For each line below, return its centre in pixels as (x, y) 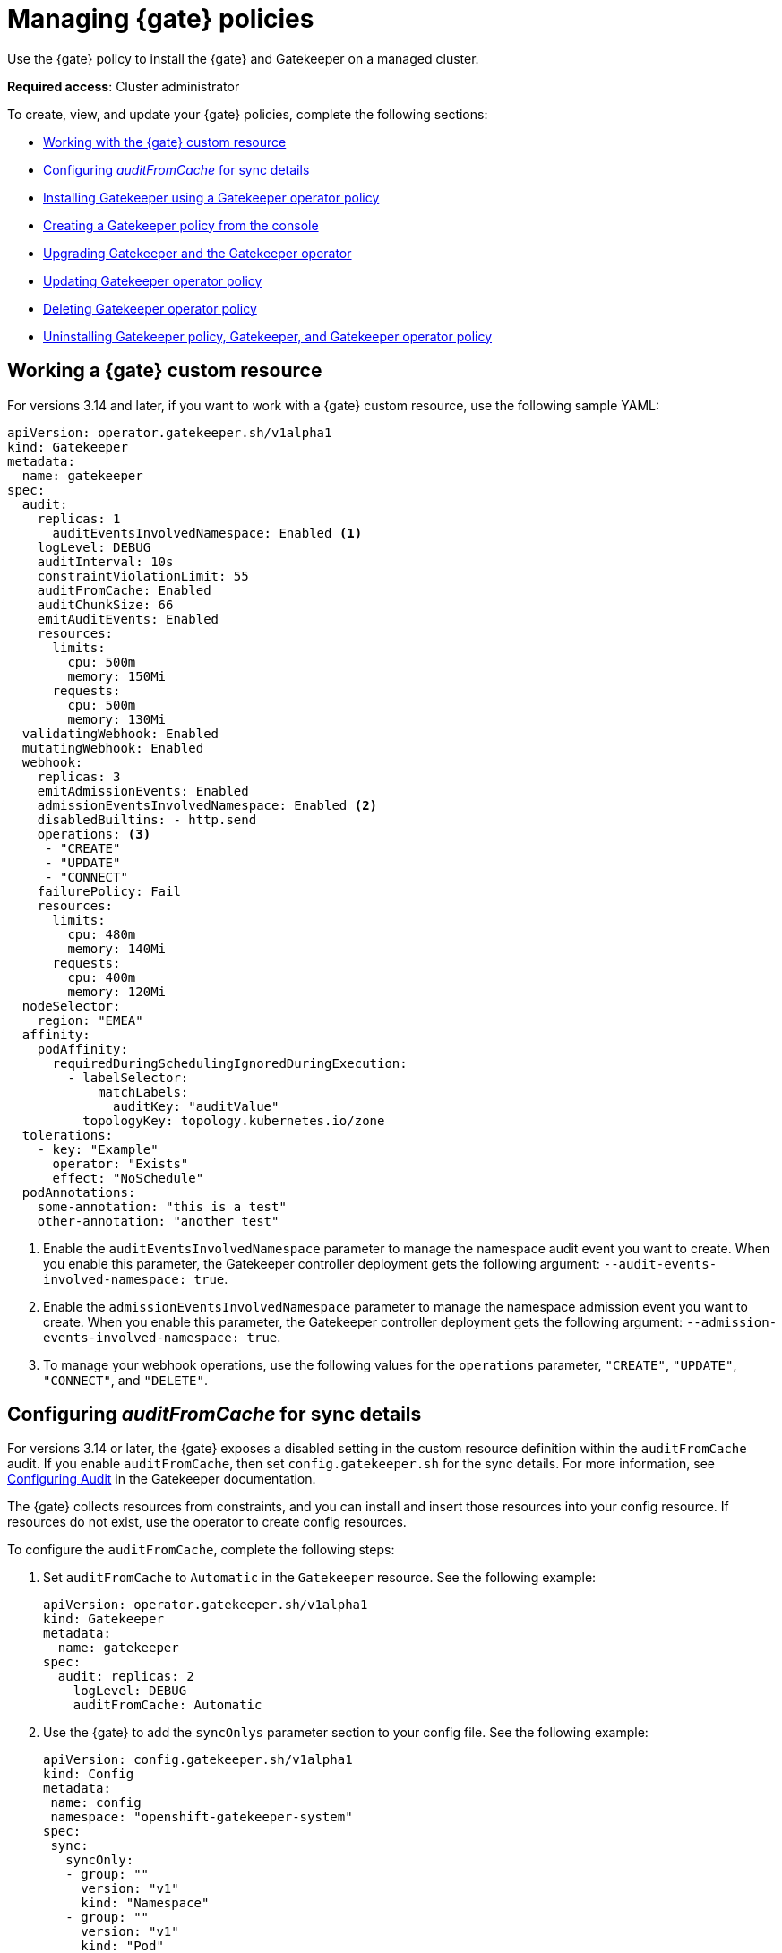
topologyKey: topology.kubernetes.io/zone (234, 1120)
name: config (96, 1803)
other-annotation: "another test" (158, 1221)
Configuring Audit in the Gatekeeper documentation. (162, 1479)
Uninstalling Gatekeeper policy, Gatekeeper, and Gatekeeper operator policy (268, 336)
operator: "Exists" (120, 1163)
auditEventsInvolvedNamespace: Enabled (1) (207, 533)
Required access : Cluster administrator (124, 86)
